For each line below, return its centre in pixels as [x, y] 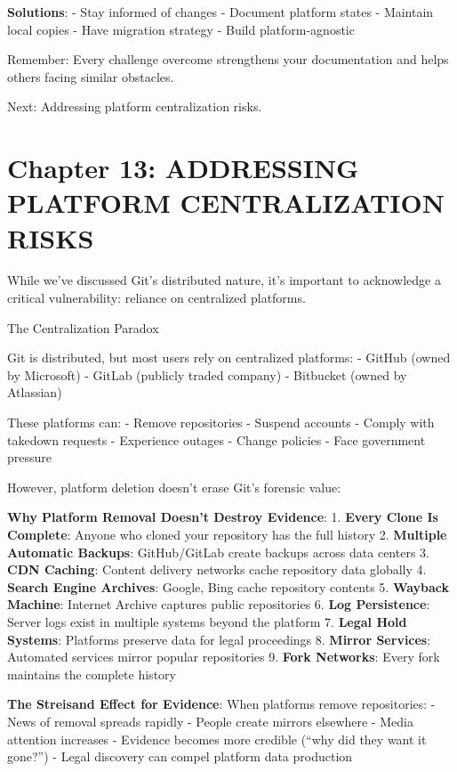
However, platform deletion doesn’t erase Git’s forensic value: [174, 487]
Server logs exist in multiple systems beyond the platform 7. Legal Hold [207, 621]
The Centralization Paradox [83, 327]
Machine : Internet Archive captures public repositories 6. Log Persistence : [219, 604]
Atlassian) [35, 392]
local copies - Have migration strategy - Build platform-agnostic [181, 29]
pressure [30, 457]
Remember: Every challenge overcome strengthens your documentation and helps [228, 59]
